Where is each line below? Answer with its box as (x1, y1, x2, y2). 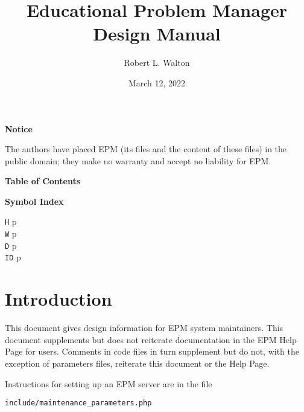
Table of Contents (5, 175, 81, 187)
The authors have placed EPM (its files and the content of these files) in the (5, 143, 287, 155)
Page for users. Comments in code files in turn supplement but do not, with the (5, 345, 299, 358)
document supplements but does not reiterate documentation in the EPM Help (5, 333, 297, 346)
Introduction (5, 286, 112, 311)
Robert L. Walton (124, 56, 190, 69)
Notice (5, 122, 33, 135)
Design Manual (93, 21, 221, 46)
